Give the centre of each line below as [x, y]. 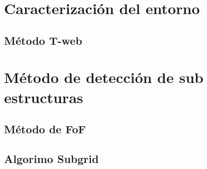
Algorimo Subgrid [51, 158]
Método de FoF [45, 129]
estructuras [44, 97]
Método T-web [43, 40]
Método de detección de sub [104, 77]
